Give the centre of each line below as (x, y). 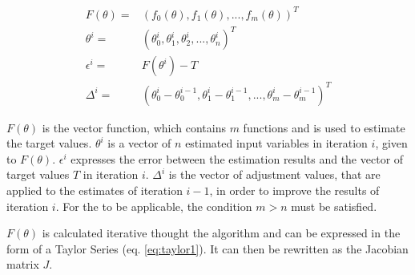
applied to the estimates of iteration (95, 190)
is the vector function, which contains (134, 127)
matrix (23, 264)
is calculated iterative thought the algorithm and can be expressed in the (221, 233)
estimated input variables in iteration (276, 143)
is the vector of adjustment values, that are (274, 174)
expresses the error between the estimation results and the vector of (237, 158)
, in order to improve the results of (294, 190)
